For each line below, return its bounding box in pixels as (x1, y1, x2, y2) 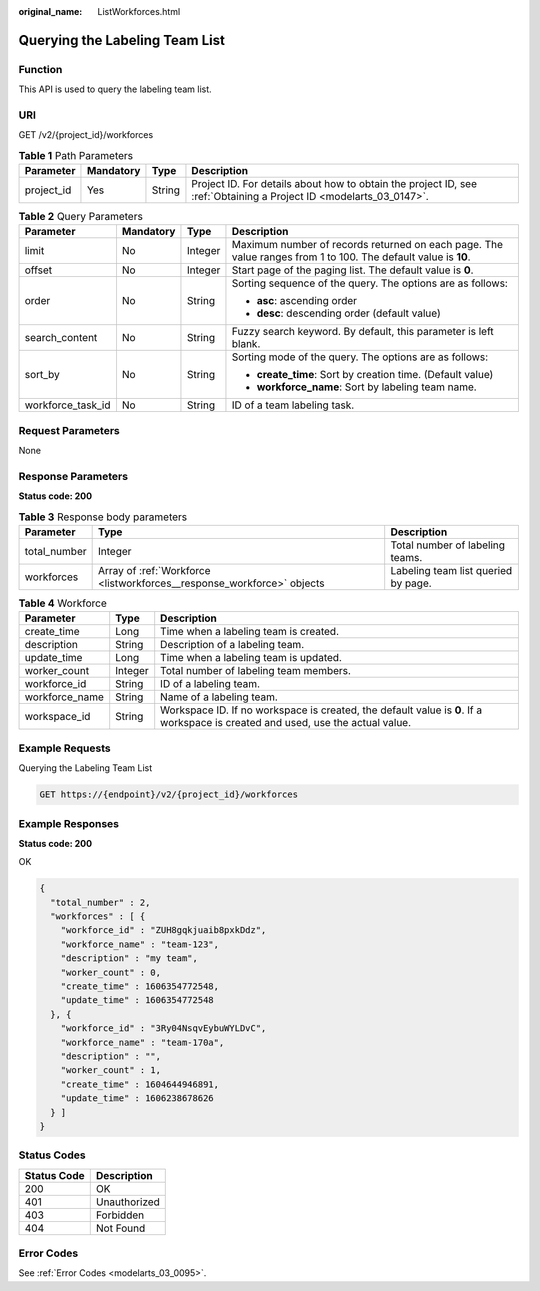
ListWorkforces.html (97, 6, 181, 17)
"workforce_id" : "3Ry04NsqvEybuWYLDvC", (60, 1023, 267, 1034)
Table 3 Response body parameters (18, 510, 188, 524)
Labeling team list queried (390, 564, 513, 578)
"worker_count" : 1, (60, 1065, 162, 1076)
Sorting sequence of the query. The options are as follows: (231, 276, 509, 290)
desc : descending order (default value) (256, 306, 441, 320)
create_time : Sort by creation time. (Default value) (256, 368, 494, 382)
